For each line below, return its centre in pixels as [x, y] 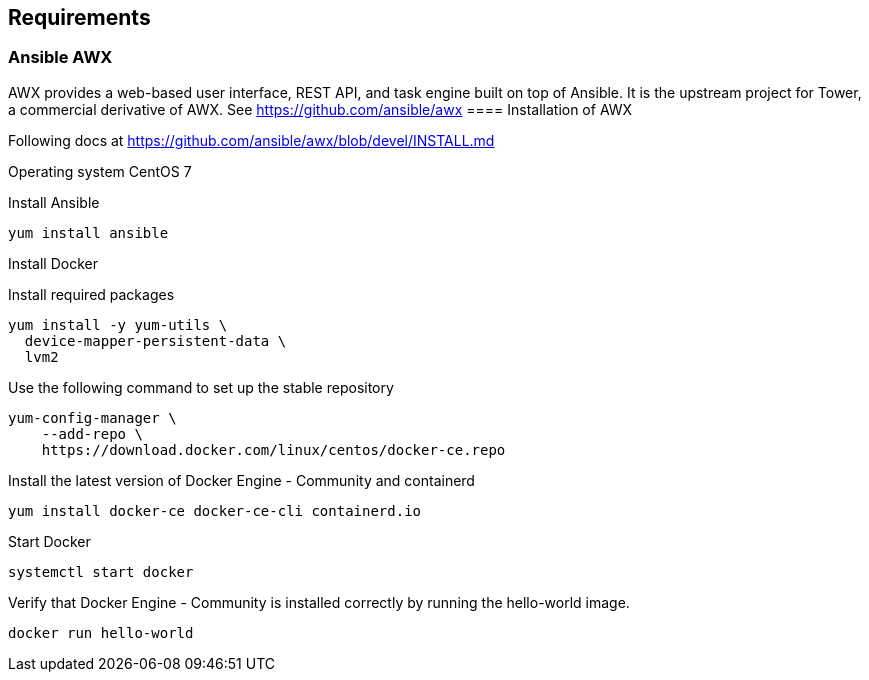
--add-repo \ [92, 433]
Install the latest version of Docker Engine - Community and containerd [241, 480]
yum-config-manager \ [92, 417]
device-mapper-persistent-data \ [155, 340]
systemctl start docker [101, 571]
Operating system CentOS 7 [100, 171]
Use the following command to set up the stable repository [201, 387]
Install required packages [91, 294]
